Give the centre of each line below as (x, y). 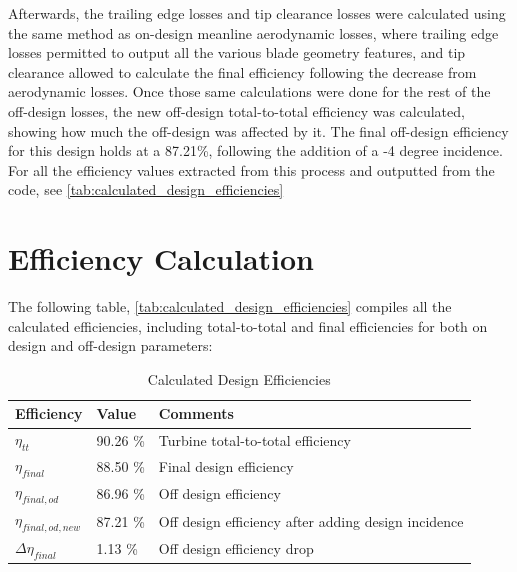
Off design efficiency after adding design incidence (311, 521)
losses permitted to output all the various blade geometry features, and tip (237, 52)
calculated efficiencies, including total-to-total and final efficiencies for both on (248, 325)
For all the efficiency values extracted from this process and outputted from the (251, 169)
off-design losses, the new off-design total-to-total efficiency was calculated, (236, 110)
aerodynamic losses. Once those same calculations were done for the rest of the (249, 91)
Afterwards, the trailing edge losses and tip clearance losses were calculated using (257, 13)
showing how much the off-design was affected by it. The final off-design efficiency (258, 130)
